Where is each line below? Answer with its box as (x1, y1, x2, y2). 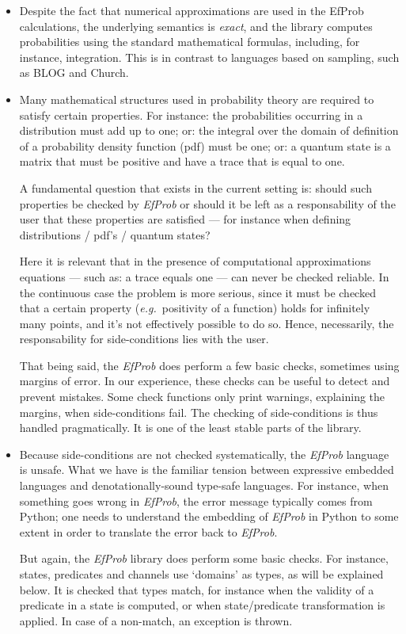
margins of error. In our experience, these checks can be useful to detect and (19, 372, 390, 389)
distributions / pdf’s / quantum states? (19, 226, 211, 243)
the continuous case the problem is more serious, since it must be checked (19, 284, 376, 300)
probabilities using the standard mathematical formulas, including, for (19, 33, 360, 50)
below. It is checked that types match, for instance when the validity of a (19, 581, 374, 598)
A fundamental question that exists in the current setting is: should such (19, 179, 372, 196)
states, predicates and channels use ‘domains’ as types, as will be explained (19, 566, 384, 582)
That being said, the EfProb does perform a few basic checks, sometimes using (19, 357, 400, 373)
